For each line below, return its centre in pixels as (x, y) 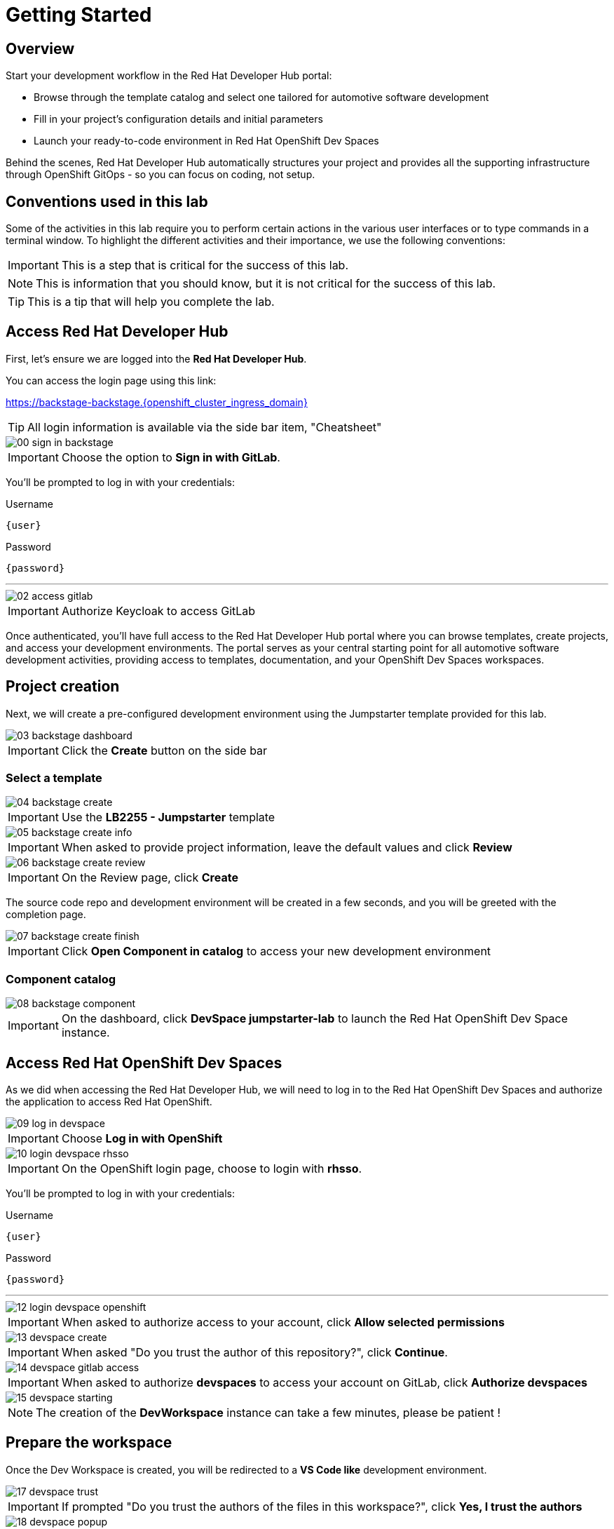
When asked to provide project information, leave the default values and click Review (287, 848)
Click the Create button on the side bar (164, 750)
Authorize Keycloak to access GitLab (158, 611)
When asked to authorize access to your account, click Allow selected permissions (283, 1322)
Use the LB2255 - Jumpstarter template (168, 817)
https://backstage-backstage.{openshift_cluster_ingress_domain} (157, 402)
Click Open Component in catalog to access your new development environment (276, 951)
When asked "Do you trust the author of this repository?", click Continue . (254, 1353)
